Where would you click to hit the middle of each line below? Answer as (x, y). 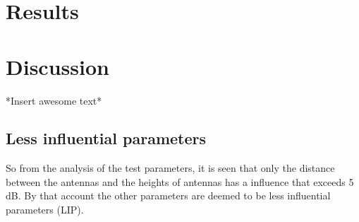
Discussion (57, 66)
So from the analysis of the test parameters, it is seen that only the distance (170, 168)
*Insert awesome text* (54, 100)
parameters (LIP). (45, 210)
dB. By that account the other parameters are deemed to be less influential (168, 195)
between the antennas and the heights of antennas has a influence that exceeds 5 (180, 181)
